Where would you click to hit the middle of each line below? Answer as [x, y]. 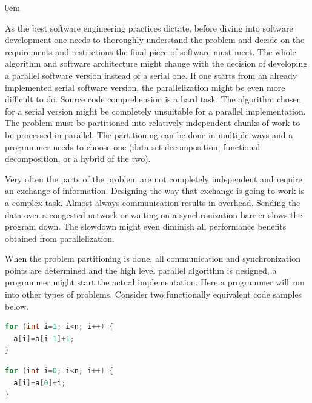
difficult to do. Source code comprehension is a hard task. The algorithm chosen [153, 99]
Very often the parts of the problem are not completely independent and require [154, 178]
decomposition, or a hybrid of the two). [78, 158]
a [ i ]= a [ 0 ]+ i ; [40, 383]
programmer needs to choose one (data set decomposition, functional [133, 146]
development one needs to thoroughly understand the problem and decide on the [155, 40]
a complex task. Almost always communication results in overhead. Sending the [153, 202]
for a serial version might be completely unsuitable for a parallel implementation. [155, 111]
